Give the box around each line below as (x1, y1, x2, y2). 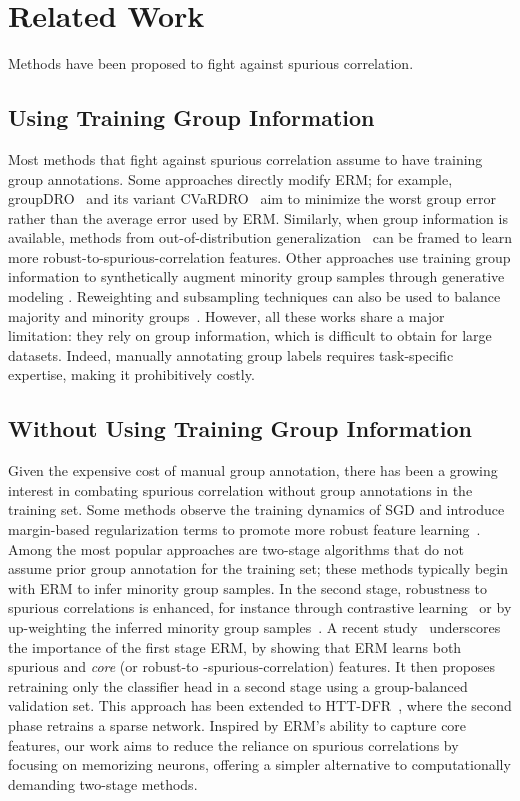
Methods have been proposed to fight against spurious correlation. (8, 53, 414, 74)
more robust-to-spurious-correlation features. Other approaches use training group (8, 246, 511, 267)
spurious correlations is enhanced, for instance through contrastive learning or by (8, 597, 512, 618)
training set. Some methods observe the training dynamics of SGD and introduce (8, 499, 505, 520)
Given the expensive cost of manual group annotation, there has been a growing (8, 460, 498, 481)
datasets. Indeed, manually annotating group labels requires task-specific (8, 344, 454, 365)
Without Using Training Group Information (8, 413, 472, 444)
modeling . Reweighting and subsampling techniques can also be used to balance (8, 286, 501, 307)
